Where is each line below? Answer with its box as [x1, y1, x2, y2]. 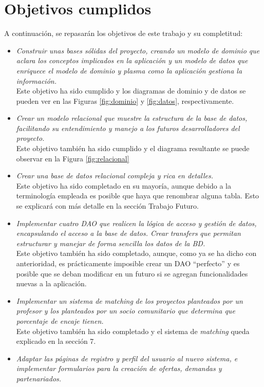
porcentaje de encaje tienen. [16, 315, 104, 326]
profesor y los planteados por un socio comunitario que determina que [16, 305, 235, 316]
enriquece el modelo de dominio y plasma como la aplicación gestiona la [16, 65, 242, 76]
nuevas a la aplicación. [16, 278, 87, 289]
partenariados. [16, 373, 62, 383]
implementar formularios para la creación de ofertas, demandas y [16, 363, 222, 374]
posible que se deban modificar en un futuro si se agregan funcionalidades [16, 268, 248, 279]
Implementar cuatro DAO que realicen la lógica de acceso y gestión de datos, [16, 217, 257, 228]
